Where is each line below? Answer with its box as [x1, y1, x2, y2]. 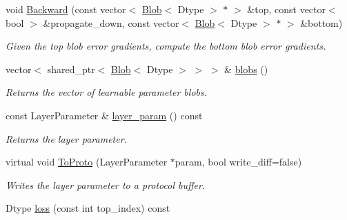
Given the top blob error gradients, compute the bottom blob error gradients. [6, 39, 326, 53]
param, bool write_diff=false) [175, 154, 302, 169]
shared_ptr [47, 61, 95, 76]
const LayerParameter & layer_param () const [6, 108, 203, 122]
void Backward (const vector [6, 2, 126, 16]
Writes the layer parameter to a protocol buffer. [6, 177, 206, 192]
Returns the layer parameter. [6, 131, 127, 146]
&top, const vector [247, 2, 326, 16]
